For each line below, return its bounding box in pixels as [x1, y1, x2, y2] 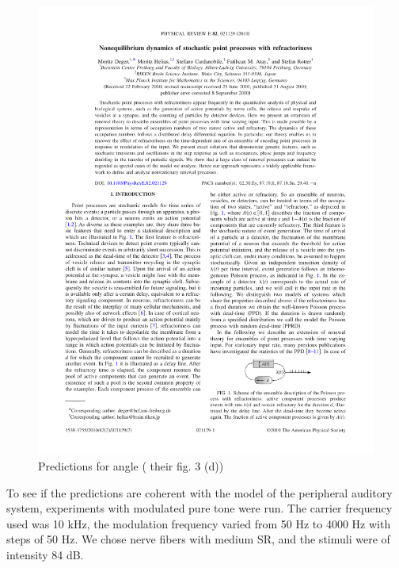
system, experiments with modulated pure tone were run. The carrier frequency [6, 500, 393, 516]
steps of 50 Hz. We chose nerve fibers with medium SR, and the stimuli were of [6, 531, 390, 547]
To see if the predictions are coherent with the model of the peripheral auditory [6, 484, 393, 501]
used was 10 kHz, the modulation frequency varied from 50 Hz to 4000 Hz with [6, 515, 391, 532]
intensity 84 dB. [6, 546, 84, 562]
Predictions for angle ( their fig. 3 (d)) [38, 457, 224, 474]
